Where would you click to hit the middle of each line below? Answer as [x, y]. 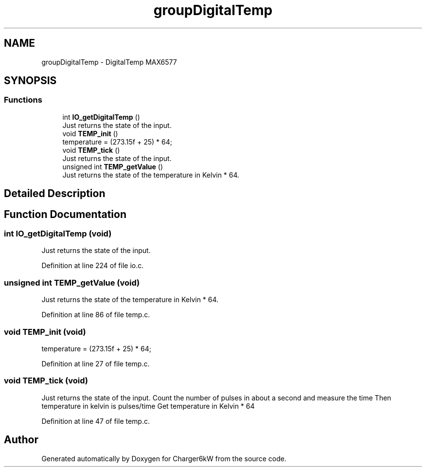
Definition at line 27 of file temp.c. [96, 363]
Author [21, 440]
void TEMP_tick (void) [46, 381]
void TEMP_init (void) [45, 332]
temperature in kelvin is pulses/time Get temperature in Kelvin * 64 [148, 406]
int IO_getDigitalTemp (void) [58, 234]
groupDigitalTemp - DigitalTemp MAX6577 [109, 62]
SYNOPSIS [30, 81]
